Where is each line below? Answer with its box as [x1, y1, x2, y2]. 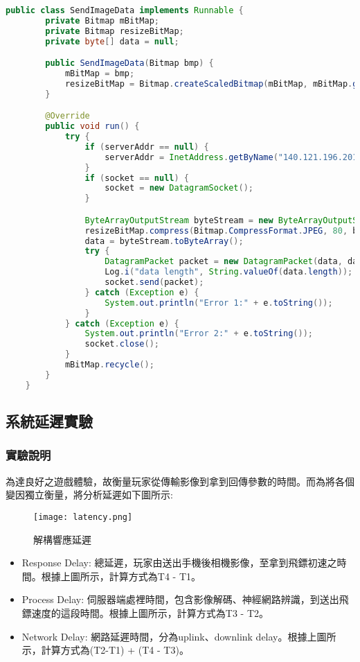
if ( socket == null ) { [84, 173, 189, 183]
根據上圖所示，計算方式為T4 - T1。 [41, 568, 201, 583]
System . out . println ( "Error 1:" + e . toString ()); [105, 297, 333, 308]
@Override [45, 111, 90, 121]
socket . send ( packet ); [105, 277, 204, 288]
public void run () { [45, 121, 140, 132]
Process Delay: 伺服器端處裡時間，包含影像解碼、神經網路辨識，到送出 [21, 592, 339, 607]
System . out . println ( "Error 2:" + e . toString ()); [84, 329, 313, 339]
